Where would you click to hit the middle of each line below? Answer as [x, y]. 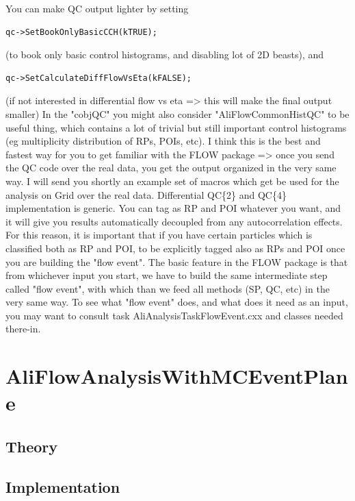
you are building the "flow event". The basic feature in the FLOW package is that [177, 261]
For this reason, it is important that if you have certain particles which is [159, 235]
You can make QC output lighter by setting [97, 8]
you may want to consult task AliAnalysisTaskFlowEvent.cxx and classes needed [174, 315]
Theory [32, 447]
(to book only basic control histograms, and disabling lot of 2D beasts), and [165, 54]
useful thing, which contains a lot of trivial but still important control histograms [176, 127]
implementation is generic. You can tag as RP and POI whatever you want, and [173, 208]
